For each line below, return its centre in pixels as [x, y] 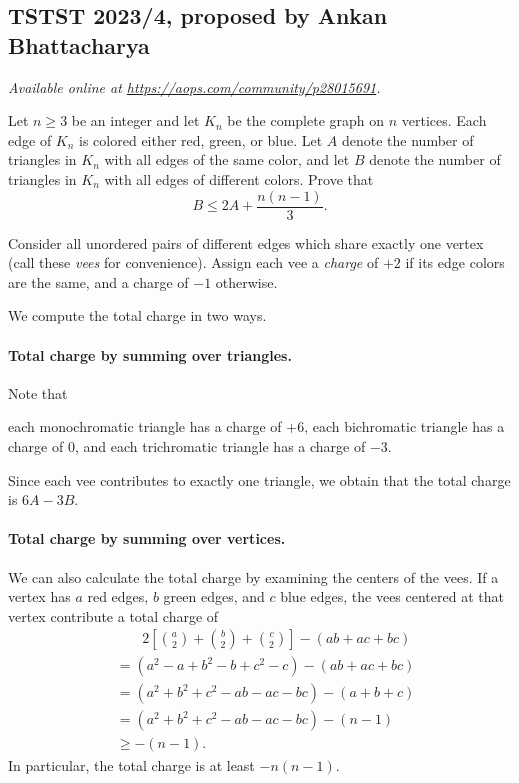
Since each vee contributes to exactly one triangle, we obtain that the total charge [259, 479]
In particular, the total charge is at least [131, 764]
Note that [38, 392]
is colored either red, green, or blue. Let [201, 139]
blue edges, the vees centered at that [392, 596]
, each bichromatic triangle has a [404, 426]
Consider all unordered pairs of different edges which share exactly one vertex [246, 242]
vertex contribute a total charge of [113, 615]
